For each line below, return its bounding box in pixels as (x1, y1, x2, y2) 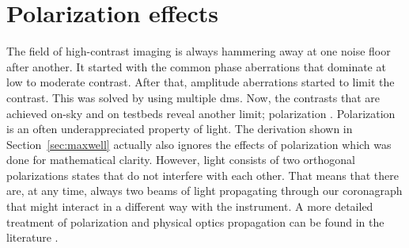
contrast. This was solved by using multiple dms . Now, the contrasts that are (6, 89, 381, 105)
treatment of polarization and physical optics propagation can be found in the (6, 213, 384, 230)
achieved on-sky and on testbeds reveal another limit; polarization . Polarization (6, 105, 396, 121)
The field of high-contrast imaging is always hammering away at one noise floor (6, 43, 391, 59)
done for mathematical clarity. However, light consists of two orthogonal (6, 151, 355, 168)
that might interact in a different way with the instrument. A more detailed (6, 198, 373, 215)
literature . (6, 229, 59, 246)
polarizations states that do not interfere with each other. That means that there (6, 166, 399, 183)
